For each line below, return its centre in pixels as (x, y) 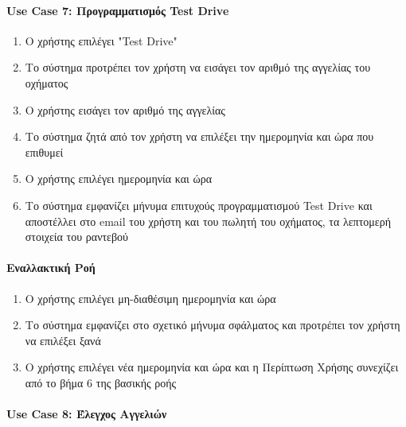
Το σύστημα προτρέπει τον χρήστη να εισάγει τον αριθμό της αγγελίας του (198, 67)
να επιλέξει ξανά (63, 340)
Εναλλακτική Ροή (51, 268)
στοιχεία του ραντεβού (77, 237)
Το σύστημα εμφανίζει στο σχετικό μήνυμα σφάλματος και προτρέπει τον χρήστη (213, 325)
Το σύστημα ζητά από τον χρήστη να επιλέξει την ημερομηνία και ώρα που (199, 136)
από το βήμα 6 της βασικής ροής (101, 382)
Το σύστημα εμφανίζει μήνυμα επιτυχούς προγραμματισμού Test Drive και (199, 205)
